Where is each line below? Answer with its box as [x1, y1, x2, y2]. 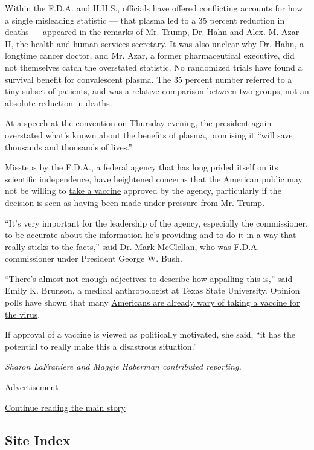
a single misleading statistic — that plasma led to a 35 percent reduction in [5, 13, 285, 26]
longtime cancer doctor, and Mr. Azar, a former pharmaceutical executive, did [5, 49, 295, 62]
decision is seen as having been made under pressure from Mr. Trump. [5, 196, 265, 208]
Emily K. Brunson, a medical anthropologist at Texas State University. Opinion [5, 284, 300, 297]
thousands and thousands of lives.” [5, 140, 132, 153]
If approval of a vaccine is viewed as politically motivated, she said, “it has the [5, 328, 296, 341]
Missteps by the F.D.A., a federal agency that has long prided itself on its [5, 161, 278, 173]
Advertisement [5, 381, 59, 393]
